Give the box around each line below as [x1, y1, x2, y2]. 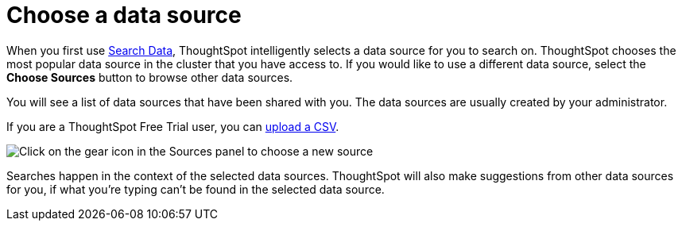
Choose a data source [6, 2, 242, 29]
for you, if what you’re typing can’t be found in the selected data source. [6, 182, 385, 196]
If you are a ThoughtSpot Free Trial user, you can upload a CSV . [6, 119, 339, 133]
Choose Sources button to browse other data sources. [6, 70, 293, 84]
